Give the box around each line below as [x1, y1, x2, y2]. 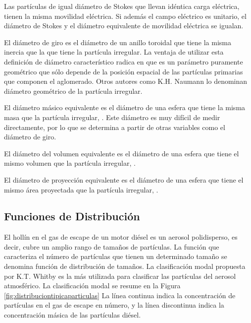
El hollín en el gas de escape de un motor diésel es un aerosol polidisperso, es [4, 232, 238, 242]
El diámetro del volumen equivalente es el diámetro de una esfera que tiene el [4, 148, 239, 158]
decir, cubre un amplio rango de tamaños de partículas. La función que [4, 241, 219, 252]
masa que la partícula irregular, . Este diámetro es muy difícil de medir [4, 112, 220, 122]
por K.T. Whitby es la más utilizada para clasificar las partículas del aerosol [4, 270, 236, 281]
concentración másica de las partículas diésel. [4, 310, 141, 320]
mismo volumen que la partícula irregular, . [4, 158, 136, 168]
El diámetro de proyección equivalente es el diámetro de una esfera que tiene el [4, 174, 244, 185]
